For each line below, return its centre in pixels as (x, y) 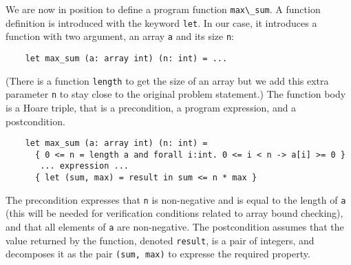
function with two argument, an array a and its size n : (120, 36)
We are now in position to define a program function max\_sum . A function (163, 9)
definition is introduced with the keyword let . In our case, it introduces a (161, 22)
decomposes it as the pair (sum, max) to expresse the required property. (158, 254)
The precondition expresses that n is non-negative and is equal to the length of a (176, 199)
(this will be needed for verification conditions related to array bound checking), (174, 213)
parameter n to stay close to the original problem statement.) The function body (176, 94)
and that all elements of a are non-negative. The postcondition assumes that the (175, 226)
